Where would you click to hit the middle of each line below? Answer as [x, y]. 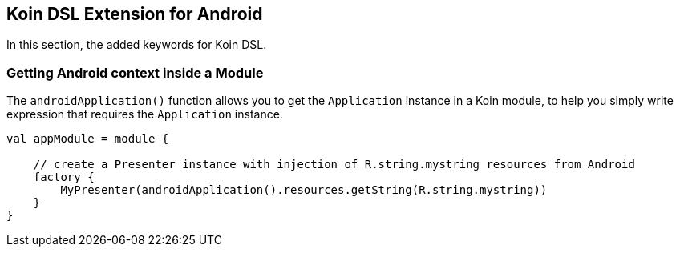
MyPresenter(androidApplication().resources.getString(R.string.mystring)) [304, 190]
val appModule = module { [88, 139]
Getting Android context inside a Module [135, 72]
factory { [64, 177]
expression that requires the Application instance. [145, 114]
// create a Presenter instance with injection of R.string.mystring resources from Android [334, 165]
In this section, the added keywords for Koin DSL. [137, 45]
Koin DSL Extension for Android [135, 14]
